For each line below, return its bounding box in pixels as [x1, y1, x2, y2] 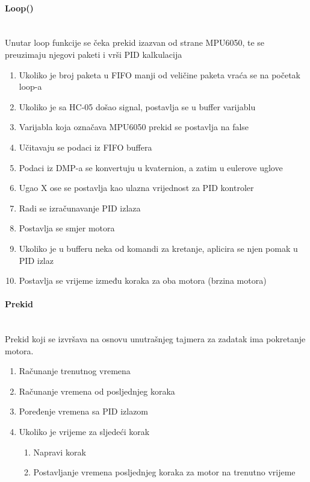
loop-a [19, 80, 42, 93]
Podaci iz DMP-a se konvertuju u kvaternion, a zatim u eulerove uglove [19, 161, 283, 174]
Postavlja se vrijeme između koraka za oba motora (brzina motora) [19, 274, 267, 287]
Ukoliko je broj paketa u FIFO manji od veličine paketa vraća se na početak [19, 68, 301, 81]
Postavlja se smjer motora [19, 222, 115, 234]
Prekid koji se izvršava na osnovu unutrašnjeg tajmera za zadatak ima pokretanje [5, 333, 306, 345]
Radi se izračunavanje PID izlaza [19, 201, 141, 214]
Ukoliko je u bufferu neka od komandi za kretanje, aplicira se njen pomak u [19, 242, 298, 254]
